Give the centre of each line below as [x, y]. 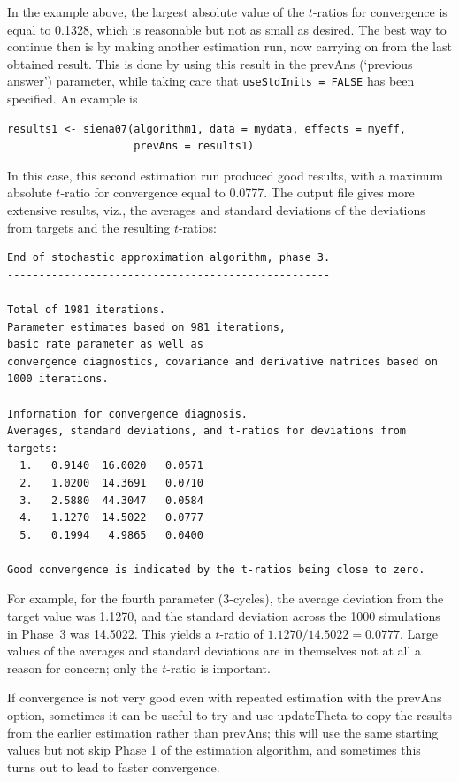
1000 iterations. [58, 379]
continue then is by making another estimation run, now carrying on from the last [229, 46]
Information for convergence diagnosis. [128, 414]
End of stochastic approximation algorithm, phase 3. [169, 258]
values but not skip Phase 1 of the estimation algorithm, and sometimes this [214, 750]
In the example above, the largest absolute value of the [156, 11]
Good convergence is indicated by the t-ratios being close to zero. [216, 569]
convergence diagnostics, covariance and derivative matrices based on [222, 361]
